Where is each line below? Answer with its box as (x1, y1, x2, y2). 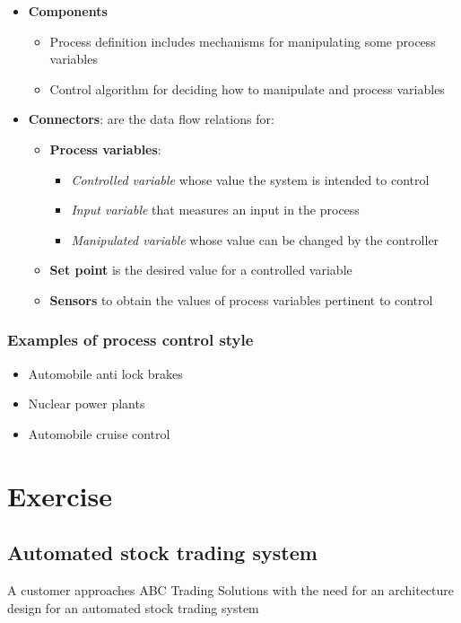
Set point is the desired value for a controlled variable (49, 260, 352, 279)
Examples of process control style (7, 329, 254, 351)
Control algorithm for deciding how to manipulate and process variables (49, 79, 445, 98)
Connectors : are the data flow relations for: (28, 110, 274, 128)
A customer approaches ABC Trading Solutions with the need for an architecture (7, 581, 455, 600)
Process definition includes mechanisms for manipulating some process (49, 31, 436, 50)
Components (28, 2, 108, 20)
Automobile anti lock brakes (28, 364, 183, 382)
